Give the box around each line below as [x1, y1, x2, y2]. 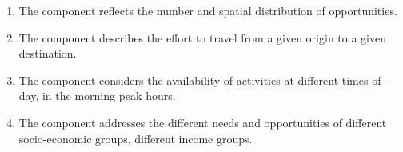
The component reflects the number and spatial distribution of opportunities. [18, 2, 397, 18]
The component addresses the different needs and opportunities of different [18, 114, 387, 130]
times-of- [341, 71, 385, 88]
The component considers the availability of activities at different [18, 71, 339, 88]
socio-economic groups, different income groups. [18, 130, 253, 146]
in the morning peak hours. [42, 87, 176, 104]
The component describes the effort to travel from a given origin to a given [18, 29, 386, 46]
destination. [18, 45, 77, 62]
